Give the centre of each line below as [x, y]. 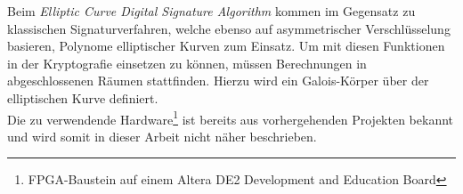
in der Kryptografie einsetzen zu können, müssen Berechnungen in [187, 63]
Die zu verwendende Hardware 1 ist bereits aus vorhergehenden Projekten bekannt [231, 117]
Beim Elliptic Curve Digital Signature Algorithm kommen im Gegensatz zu [211, 11]
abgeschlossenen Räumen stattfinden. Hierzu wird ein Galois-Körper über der [218, 81]
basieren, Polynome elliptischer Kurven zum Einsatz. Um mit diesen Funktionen [226, 46]
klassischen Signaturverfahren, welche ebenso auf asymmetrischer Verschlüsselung [229, 28]
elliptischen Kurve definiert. [83, 97]
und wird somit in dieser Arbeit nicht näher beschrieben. [162, 136]
